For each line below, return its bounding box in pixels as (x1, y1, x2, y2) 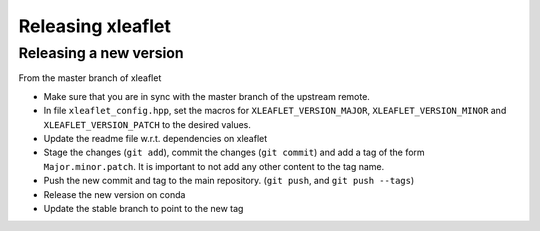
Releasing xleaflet (18, 15, 172, 37)
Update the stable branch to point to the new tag (43, 202, 244, 214)
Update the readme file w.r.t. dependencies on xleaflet (43, 132, 268, 144)
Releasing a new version (18, 44, 184, 62)
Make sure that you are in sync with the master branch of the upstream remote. (43, 90, 370, 102)
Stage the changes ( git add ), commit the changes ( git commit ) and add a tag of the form (43, 146, 425, 159)
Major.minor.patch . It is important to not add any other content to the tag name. (43, 160, 385, 172)
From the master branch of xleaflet (18, 72, 162, 84)
